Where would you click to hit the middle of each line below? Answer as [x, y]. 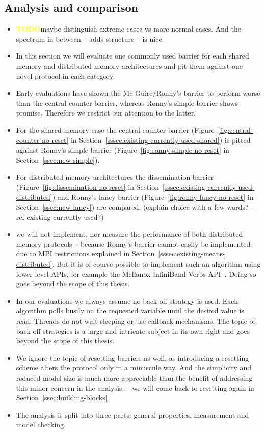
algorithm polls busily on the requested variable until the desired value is [130, 311]
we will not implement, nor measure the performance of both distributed [129, 234]
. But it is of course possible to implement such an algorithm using [156, 264]
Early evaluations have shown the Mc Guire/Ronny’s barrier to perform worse [138, 93]
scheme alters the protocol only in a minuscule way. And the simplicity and [134, 368]
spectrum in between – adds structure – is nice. [90, 38]
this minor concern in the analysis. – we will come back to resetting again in [135, 387]
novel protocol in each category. [65, 76]
